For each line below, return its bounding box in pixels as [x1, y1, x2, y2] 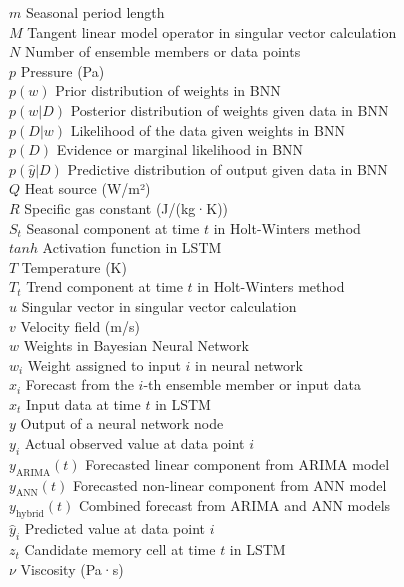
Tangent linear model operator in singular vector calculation [27, 21, 397, 42]
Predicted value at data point [24, 518, 206, 539]
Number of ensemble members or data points [24, 41, 301, 62]
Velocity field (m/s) [20, 315, 140, 336]
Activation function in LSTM [42, 237, 222, 258]
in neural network [195, 354, 303, 375]
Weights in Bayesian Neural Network [23, 335, 249, 356]
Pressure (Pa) [20, 60, 105, 81]
